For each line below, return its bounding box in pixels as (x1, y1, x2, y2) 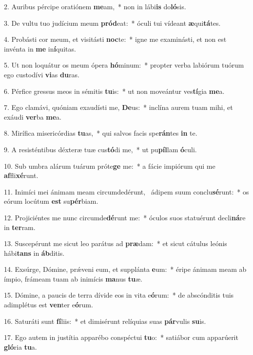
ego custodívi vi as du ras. (4, 69, 79, 79)
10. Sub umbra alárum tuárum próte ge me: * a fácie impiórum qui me (4, 160, 215, 171)
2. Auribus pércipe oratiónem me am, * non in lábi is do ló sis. (4, 1, 186, 11)
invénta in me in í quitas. (4, 43, 76, 53)
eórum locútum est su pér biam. (4, 196, 98, 206)
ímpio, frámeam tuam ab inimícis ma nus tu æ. (4, 273, 142, 284)
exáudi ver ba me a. (4, 111, 61, 122)
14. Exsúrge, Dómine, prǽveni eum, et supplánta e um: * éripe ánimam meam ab (4, 264, 247, 274)
